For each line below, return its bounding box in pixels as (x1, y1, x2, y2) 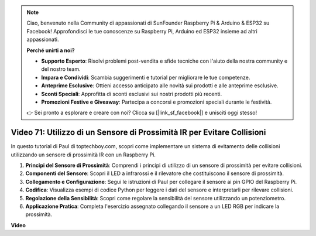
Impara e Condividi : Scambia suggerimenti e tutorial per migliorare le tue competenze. (41, 74, 250, 81)
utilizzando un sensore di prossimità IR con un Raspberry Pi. (11, 151, 156, 158)
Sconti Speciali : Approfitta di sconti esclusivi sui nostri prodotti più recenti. (41, 90, 222, 97)
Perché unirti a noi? (26, 47, 75, 54)
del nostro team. (41, 66, 81, 73)
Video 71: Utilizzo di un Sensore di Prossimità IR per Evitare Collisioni (11, 128, 266, 138)
